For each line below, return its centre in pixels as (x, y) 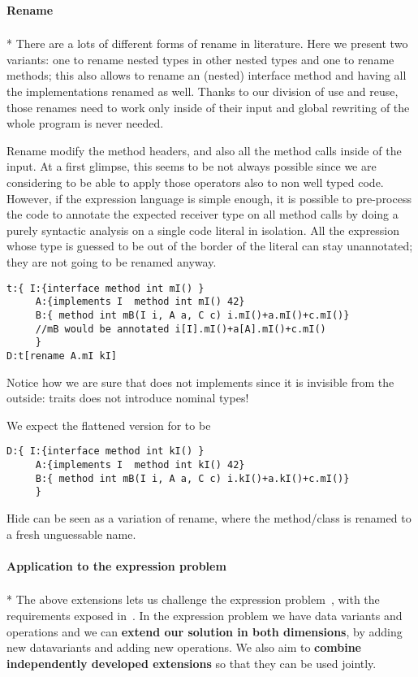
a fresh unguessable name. (71, 534)
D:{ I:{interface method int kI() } (106, 451)
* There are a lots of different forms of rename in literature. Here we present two (207, 43)
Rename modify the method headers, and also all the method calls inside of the (204, 150)
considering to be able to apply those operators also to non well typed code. (195, 182)
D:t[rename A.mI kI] (62, 356)
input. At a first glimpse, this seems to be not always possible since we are (192, 166)
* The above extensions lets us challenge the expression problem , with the (193, 599)
